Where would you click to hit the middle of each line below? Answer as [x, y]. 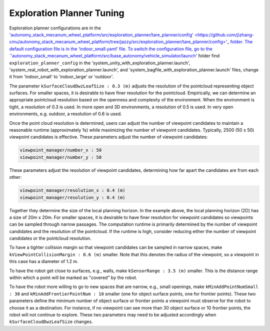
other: [15, 177]
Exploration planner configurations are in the [55, 28]
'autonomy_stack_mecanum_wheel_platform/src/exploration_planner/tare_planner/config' [101, 34]
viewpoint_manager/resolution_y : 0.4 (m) [72, 197]
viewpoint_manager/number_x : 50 [61, 150]
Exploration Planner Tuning [67, 13]
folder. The [241, 42]
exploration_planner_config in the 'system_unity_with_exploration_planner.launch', [100, 63]
